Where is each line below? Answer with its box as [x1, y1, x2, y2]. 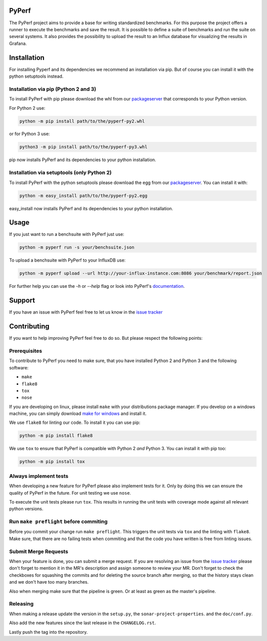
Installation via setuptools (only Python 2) [9, 169, 112, 176]
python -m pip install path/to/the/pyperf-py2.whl [19, 118, 145, 124]
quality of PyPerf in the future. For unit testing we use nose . [9, 490, 131, 496]
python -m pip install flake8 [19, 433, 93, 439]
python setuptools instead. [9, 73, 64, 79]
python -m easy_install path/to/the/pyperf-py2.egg [19, 193, 148, 198]
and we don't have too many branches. [9, 579, 89, 585]
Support [9, 296, 35, 305]
